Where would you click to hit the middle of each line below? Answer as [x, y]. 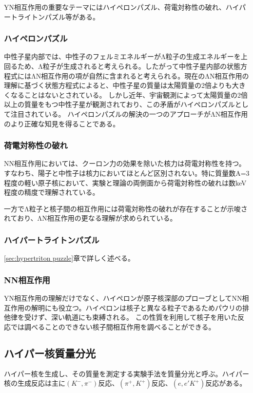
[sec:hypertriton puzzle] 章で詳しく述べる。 [69, 258]
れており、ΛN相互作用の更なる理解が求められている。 [90, 218]
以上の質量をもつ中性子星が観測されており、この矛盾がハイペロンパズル [119, 104]
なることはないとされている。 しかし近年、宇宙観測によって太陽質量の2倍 [129, 94]
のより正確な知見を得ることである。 [62, 123]
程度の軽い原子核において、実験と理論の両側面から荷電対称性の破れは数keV [125, 182]
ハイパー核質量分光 [50, 353]
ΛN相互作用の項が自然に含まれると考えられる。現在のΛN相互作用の [140, 75]
